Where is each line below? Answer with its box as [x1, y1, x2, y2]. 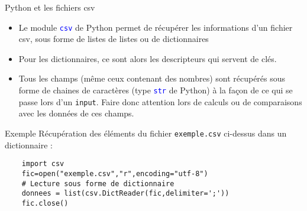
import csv [21, 160, 64, 168]
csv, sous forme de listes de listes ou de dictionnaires [18, 33, 209, 45]
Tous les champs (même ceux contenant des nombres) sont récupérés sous [18, 72, 286, 85]
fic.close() [21, 199, 69, 207]
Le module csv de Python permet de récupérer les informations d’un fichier [18, 21, 293, 33]
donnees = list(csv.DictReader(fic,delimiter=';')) [21, 189, 230, 198]
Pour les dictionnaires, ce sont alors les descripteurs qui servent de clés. [18, 52, 277, 64]
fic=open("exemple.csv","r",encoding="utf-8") [21, 169, 208, 178]
